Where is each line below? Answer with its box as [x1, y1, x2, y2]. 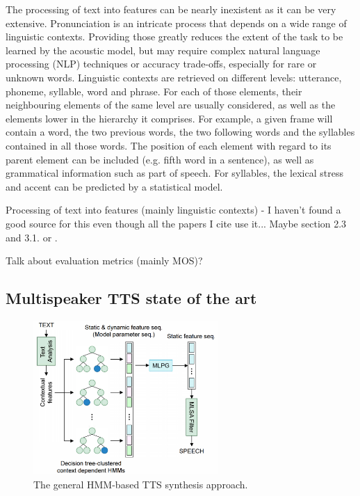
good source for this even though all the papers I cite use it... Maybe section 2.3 [6, 216, 347, 230]
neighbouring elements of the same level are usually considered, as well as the [6, 97, 336, 112]
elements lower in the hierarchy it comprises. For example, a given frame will [6, 111, 333, 125]
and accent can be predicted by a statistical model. [6, 179, 223, 193]
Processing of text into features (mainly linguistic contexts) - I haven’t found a [6, 202, 341, 217]
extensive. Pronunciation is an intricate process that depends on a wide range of [6, 15, 347, 30]
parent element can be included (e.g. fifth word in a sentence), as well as [6, 152, 314, 166]
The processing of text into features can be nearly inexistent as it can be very [6, 2, 336, 16]
